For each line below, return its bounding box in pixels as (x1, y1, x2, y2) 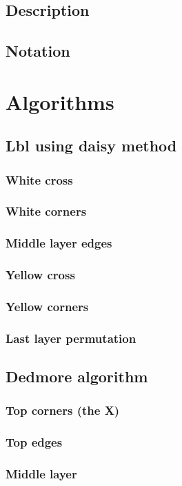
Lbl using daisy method (6, 135, 177, 156)
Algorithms (6, 87, 114, 115)
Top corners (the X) (6, 402, 120, 419)
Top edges (6, 433, 63, 451)
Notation (6, 40, 70, 62)
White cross (6, 171, 73, 188)
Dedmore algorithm (6, 366, 148, 387)
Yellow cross (6, 266, 75, 283)
